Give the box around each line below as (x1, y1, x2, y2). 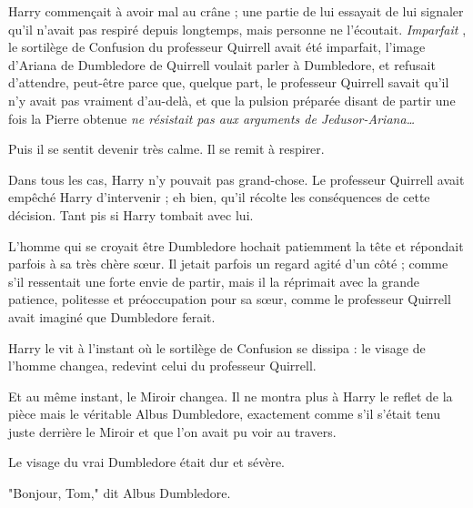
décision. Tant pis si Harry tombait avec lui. (8, 205, 254, 224)
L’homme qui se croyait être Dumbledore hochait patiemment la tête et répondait (8, 236, 464, 255)
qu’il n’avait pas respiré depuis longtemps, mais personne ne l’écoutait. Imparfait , (8, 19, 467, 38)
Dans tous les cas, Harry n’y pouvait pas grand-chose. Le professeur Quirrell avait (8, 169, 465, 188)
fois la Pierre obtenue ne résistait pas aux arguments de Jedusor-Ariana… (8, 108, 416, 127)
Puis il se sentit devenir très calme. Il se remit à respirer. (8, 139, 325, 158)
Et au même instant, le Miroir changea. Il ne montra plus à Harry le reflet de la (8, 386, 453, 405)
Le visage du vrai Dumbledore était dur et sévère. (8, 452, 286, 472)
